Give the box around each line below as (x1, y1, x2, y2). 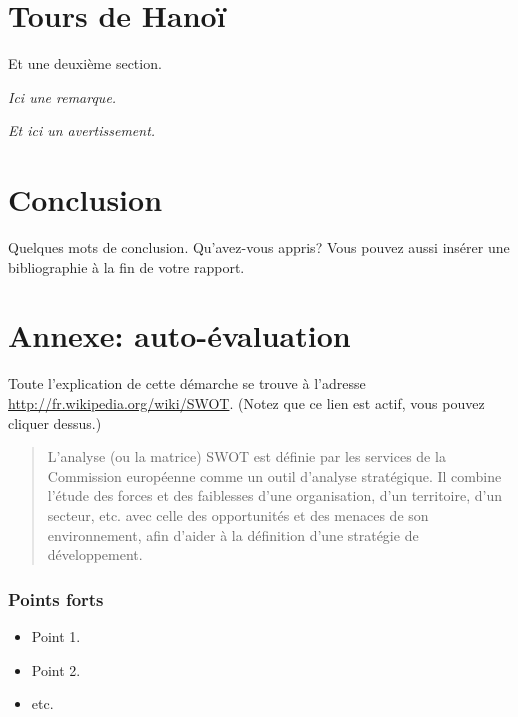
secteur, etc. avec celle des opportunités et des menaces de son (47, 504, 429, 525)
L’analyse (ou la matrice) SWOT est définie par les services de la (47, 446, 446, 467)
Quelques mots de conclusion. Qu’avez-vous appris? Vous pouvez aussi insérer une (8, 237, 510, 258)
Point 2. (31, 659, 81, 680)
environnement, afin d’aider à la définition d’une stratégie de (47, 524, 419, 545)
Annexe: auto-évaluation (8, 315, 351, 356)
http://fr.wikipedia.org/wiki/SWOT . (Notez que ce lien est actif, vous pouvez (8, 392, 485, 413)
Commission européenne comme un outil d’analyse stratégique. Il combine (47, 465, 502, 486)
